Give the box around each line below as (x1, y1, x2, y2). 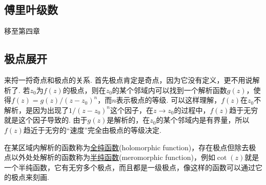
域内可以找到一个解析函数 (140, 84, 227, 95)
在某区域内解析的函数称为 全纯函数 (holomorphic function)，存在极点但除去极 (4, 142, 256, 152)
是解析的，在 (107, 114, 150, 125)
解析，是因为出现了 (4, 104, 69, 115)
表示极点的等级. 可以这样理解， (116, 95, 221, 105)
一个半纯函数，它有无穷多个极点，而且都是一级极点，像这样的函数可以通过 (4, 161, 255, 172)
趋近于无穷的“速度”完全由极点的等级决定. (23, 124, 161, 135)
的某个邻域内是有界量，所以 (156, 114, 250, 125)
